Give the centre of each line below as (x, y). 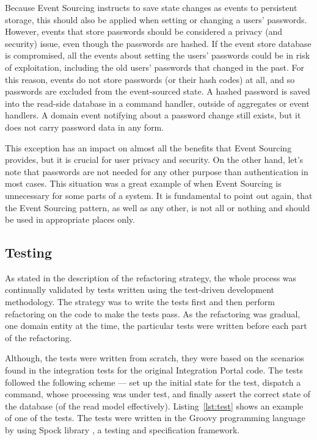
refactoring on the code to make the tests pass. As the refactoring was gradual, (153, 313)
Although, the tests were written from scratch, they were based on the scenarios (155, 358)
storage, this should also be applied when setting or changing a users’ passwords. (156, 19)
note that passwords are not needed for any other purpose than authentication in (157, 171)
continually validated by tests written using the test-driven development (140, 290)
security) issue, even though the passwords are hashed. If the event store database (158, 43)
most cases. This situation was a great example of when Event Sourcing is (143, 183)
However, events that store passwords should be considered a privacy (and (144, 31)
